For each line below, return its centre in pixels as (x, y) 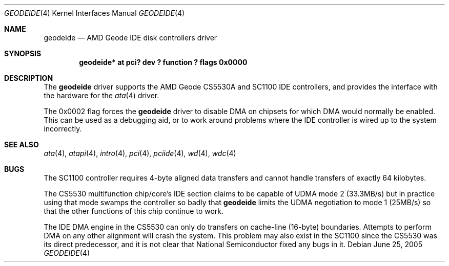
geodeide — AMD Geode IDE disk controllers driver (130, 38)
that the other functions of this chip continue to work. (134, 211)
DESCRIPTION (29, 78)
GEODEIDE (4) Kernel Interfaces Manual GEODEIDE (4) (95, 13)
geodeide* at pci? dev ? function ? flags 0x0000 (163, 62)
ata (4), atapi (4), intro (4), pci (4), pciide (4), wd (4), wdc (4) (140, 153)
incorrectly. (63, 129)
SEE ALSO (22, 145)
